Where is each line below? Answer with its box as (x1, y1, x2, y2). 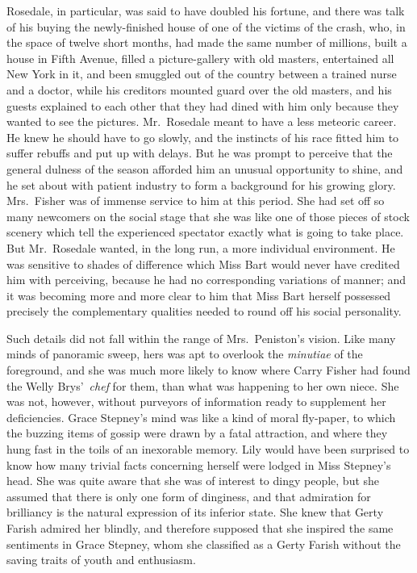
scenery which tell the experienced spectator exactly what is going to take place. (6, 224, 404, 240)
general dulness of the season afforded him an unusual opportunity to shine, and (6, 160, 403, 177)
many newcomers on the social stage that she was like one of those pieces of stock (6, 207, 410, 224)
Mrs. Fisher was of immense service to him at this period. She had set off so (6, 192, 385, 209)
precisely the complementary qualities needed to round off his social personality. (6, 303, 402, 320)
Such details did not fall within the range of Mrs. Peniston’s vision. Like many (6, 329, 396, 346)
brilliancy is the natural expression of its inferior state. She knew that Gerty (6, 504, 384, 521)
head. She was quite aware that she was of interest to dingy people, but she (6, 472, 380, 489)
